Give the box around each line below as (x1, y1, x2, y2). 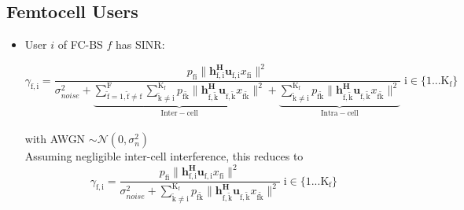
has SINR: (116, 36, 165, 53)
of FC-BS (57, 36, 103, 53)
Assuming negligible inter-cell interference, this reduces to (24, 148, 304, 164)
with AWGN (24, 131, 86, 147)
